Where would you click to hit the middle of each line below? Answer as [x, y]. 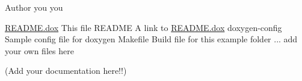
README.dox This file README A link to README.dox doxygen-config [143, 27]
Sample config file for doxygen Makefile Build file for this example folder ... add [151, 39]
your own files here [39, 50]
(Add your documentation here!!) [66, 71]
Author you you [34, 7]
